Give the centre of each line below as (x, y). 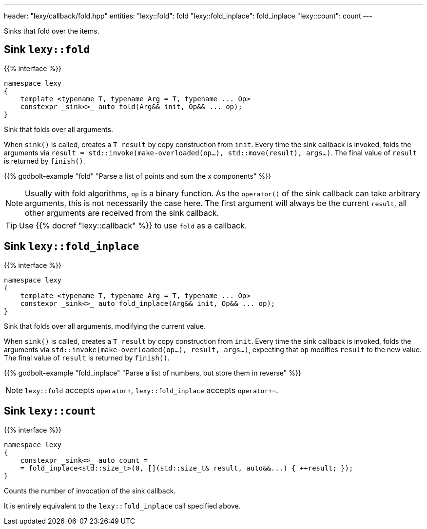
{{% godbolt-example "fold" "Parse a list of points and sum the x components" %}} (138, 176)
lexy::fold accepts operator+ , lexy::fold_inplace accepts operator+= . (152, 390)
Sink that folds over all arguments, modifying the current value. (105, 326)
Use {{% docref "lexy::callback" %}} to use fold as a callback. (133, 225)
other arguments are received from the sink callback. (122, 213)
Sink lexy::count (50, 411)
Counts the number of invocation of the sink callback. (90, 491)
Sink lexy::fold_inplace (72, 246)
